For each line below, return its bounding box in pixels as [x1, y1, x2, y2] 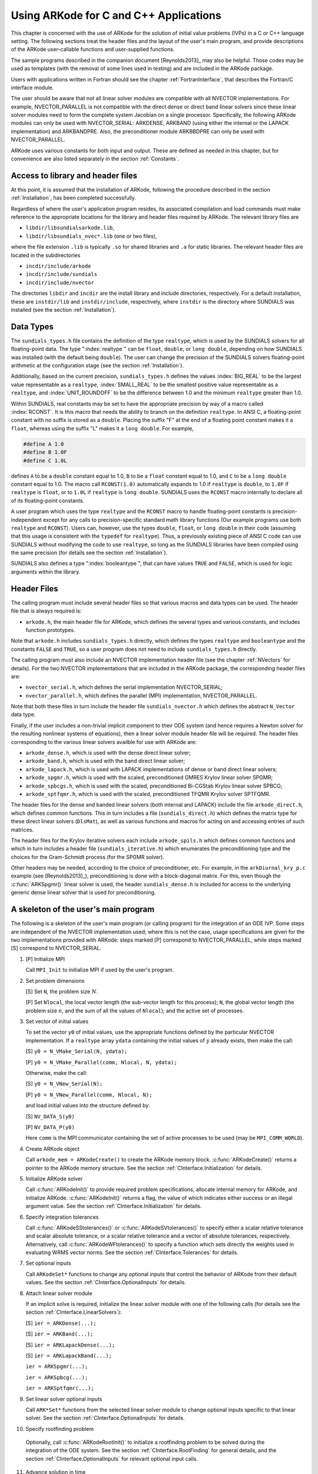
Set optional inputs [25, 1259, 71, 1267]
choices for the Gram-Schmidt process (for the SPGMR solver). [11, 853, 165, 860]
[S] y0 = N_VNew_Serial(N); [25, 1080, 103, 1087]
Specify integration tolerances [25, 1213, 99, 1220]
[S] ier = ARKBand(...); [25, 1330, 94, 1338]
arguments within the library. [11, 568, 81, 575]
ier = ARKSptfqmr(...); [25, 1385, 94, 1391]
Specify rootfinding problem [25, 1425, 94, 1432]
